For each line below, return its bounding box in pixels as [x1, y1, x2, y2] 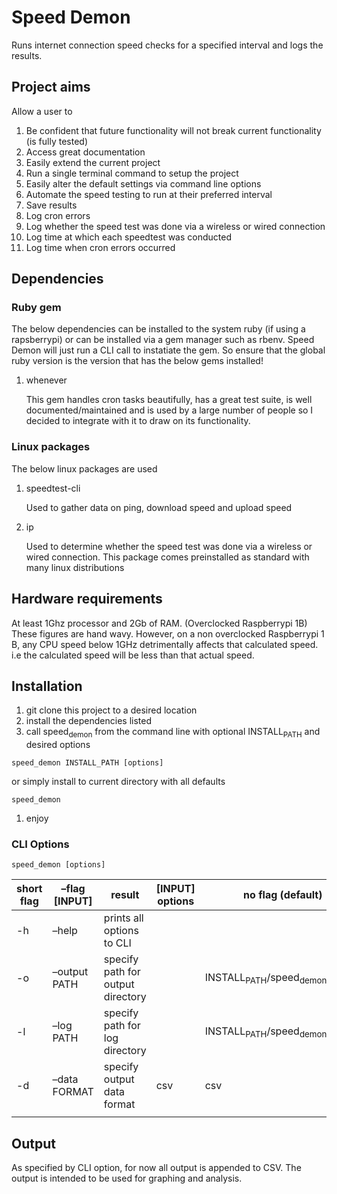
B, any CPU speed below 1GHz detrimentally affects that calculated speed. [11, 638, 319, 650]
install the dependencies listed [25, 715, 153, 727]
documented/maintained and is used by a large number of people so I [25, 404, 314, 416]
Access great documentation [25, 146, 146, 158]
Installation [11, 677, 83, 695]
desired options [25, 739, 91, 751]
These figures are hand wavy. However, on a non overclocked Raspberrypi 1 [11, 627, 325, 640]
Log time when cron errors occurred [25, 241, 176, 253]
